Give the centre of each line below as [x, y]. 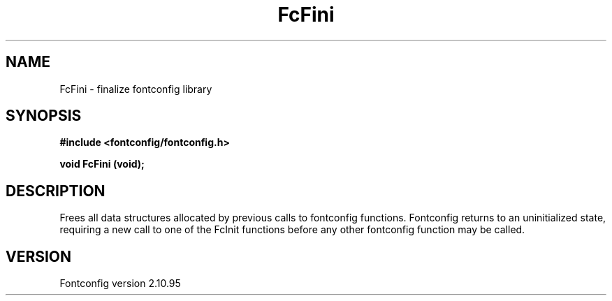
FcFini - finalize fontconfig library [136, 89]
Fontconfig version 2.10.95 [120, 284]
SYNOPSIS [44, 116]
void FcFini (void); [102, 164]
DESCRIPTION [56, 191]
